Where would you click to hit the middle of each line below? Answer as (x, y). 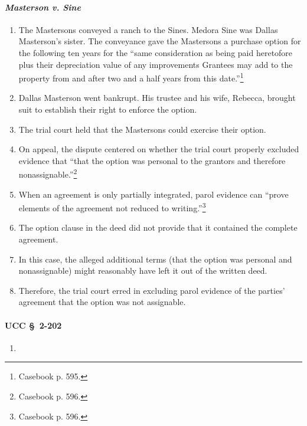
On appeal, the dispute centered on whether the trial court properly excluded (159, 149)
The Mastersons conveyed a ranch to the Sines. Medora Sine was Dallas (148, 29)
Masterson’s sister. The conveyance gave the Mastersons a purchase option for (160, 41)
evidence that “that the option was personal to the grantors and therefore (152, 160)
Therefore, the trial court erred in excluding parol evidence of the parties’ (152, 290)
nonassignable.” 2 (48, 173)
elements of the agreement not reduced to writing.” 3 (112, 207)
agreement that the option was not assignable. (102, 302)
